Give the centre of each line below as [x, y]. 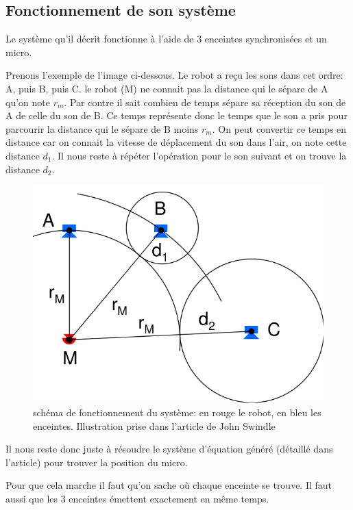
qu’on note [28, 102]
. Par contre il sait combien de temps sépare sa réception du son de [205, 102]
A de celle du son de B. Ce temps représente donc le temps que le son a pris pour [176, 115]
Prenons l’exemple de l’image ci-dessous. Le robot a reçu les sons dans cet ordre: [174, 75]
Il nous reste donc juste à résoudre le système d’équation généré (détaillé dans [169, 449]
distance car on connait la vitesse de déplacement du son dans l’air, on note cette [176, 142]
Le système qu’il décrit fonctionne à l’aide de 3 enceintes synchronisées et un [166, 39]
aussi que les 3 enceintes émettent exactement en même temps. [137, 498]
